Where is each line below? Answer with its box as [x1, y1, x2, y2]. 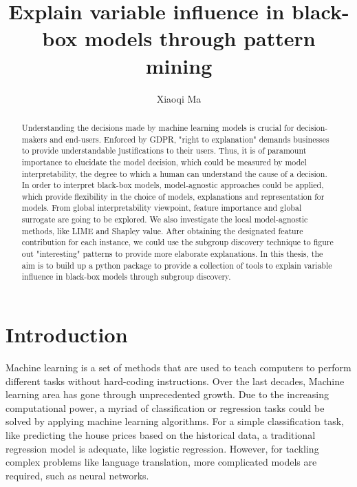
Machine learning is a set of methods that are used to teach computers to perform [6, 360, 351, 375]
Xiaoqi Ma [156, 91, 202, 105]
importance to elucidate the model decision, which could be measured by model [21, 156, 307, 167]
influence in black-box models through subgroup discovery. [21, 271, 231, 282]
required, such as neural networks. [6, 468, 149, 482]
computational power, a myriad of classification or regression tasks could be [6, 400, 325, 415]
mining [145, 51, 213, 79]
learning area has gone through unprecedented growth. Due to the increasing [6, 387, 329, 402]
